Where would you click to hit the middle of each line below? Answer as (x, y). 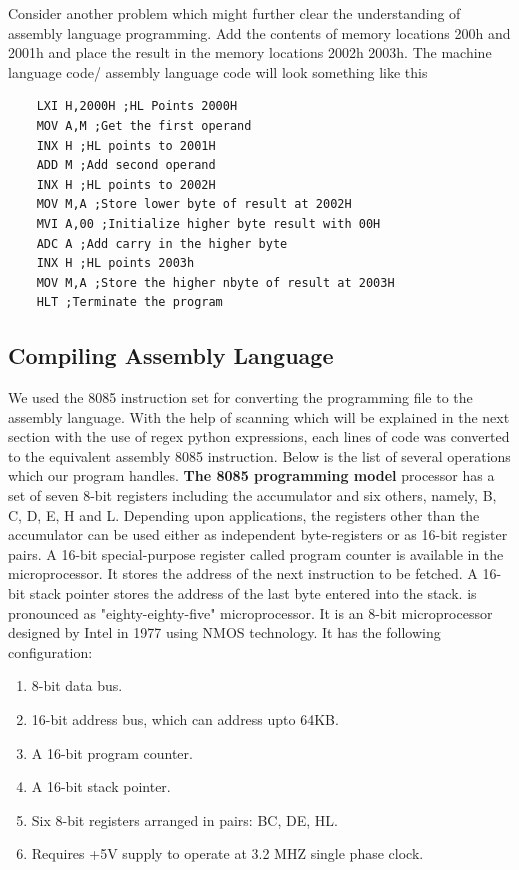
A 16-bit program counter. (112, 752)
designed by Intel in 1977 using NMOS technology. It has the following (224, 632)
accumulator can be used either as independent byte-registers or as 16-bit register (258, 534)
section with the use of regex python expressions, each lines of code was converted (259, 436)
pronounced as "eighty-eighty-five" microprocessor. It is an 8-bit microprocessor (250, 612)
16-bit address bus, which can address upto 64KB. (185, 719)
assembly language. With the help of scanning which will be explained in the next (259, 416)
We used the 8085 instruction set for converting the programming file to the (240, 397)
